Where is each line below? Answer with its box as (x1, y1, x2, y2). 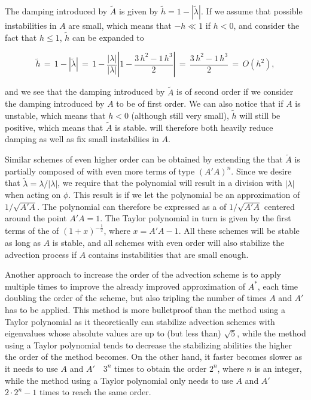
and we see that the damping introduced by (5, 85, 165, 98)
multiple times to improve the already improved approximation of (5, 279, 245, 292)
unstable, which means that (5, 109, 106, 122)
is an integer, (254, 362, 302, 374)
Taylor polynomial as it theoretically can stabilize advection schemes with (5, 315, 275, 327)
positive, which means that (5, 121, 103, 133)
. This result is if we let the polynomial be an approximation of (68, 188, 300, 201)
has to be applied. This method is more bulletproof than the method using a (5, 303, 286, 315)
